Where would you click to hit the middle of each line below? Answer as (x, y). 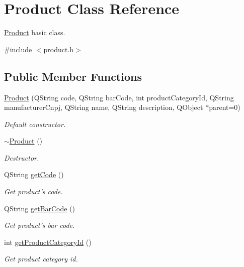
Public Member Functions (73, 76)
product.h (59, 49)
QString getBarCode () (40, 208)
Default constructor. (35, 124)
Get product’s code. (33, 191)
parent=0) (225, 107)
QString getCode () (34, 174)
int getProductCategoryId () (48, 242)
